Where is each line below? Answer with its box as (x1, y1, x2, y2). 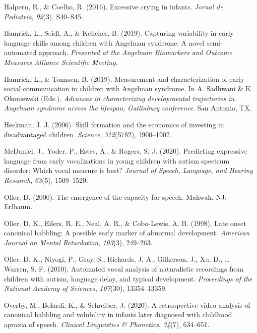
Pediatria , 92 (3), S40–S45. (4, 11, 83, 21)
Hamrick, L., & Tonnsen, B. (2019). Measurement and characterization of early (4, 73, 245, 84)
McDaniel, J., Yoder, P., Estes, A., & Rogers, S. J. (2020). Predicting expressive (4, 146, 248, 156)
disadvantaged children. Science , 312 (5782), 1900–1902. (4, 129, 172, 139)
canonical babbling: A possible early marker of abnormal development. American (4, 227, 250, 238)
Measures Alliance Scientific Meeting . (4, 56, 118, 67)
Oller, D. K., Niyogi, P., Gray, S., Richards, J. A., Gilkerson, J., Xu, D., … (4, 254, 230, 264)
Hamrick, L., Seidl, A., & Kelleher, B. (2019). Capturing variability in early (4, 28, 234, 38)
